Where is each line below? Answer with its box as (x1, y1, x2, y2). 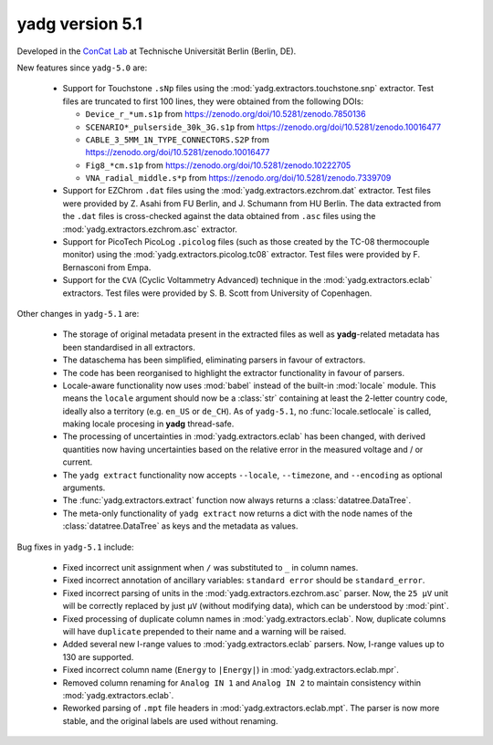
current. (62, 456, 93, 467)
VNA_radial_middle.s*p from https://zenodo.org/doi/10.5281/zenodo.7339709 (85, 173, 392, 184)
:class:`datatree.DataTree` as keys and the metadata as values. (62, 520, 299, 531)
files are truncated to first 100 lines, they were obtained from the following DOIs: (62, 96, 364, 107)
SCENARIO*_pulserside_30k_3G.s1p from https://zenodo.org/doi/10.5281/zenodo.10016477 (85, 121, 442, 132)
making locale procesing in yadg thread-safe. (62, 418, 235, 429)
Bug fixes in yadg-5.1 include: (16, 541, 134, 552)
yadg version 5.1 (16, 14, 143, 34)
